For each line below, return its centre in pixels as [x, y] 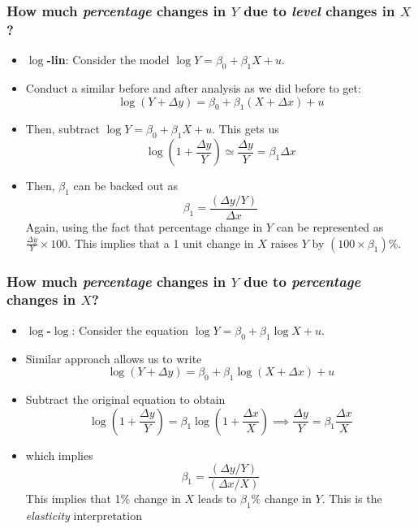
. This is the [352, 499]
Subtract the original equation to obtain [125, 399]
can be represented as [330, 226]
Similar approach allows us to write [114, 358]
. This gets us [246, 129]
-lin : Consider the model [108, 60]
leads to [217, 499]
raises [284, 243]
